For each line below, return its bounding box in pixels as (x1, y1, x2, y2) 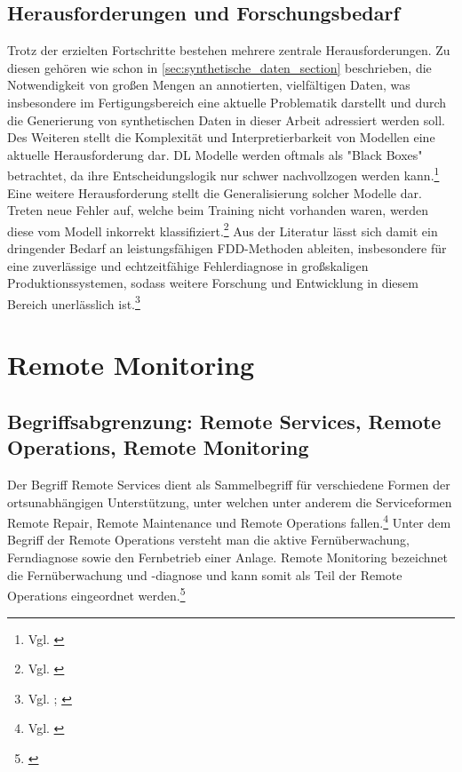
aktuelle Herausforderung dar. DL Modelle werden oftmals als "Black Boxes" (7, 145, 423, 163)
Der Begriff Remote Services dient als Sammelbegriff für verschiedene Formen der (7, 475, 450, 494)
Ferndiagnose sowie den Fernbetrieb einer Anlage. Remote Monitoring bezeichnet (7, 548, 448, 567)
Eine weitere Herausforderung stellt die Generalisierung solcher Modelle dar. (7, 183, 422, 202)
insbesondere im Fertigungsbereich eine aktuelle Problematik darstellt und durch (7, 92, 447, 111)
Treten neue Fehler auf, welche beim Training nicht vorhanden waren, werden (7, 201, 429, 219)
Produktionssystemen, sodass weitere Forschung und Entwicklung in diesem (7, 274, 418, 292)
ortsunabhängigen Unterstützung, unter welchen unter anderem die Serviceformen (7, 492, 452, 511)
